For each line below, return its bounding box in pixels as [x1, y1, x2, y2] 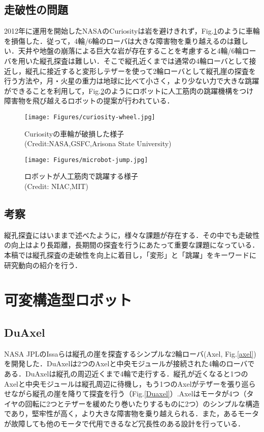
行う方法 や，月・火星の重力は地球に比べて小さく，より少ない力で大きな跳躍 [4, 75, 259, 86]
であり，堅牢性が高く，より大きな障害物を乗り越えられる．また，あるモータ [4, 408, 259, 419]
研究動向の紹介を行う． [4, 259, 82, 270]
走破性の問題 [4, 2, 68, 17]
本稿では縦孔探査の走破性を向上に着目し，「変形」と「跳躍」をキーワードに [4, 250, 256, 260]
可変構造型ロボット [4, 289, 133, 310]
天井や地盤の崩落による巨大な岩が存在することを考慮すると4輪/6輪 [18, 45, 242, 56]
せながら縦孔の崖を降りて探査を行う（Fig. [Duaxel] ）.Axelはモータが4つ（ [4, 388, 247, 399]
